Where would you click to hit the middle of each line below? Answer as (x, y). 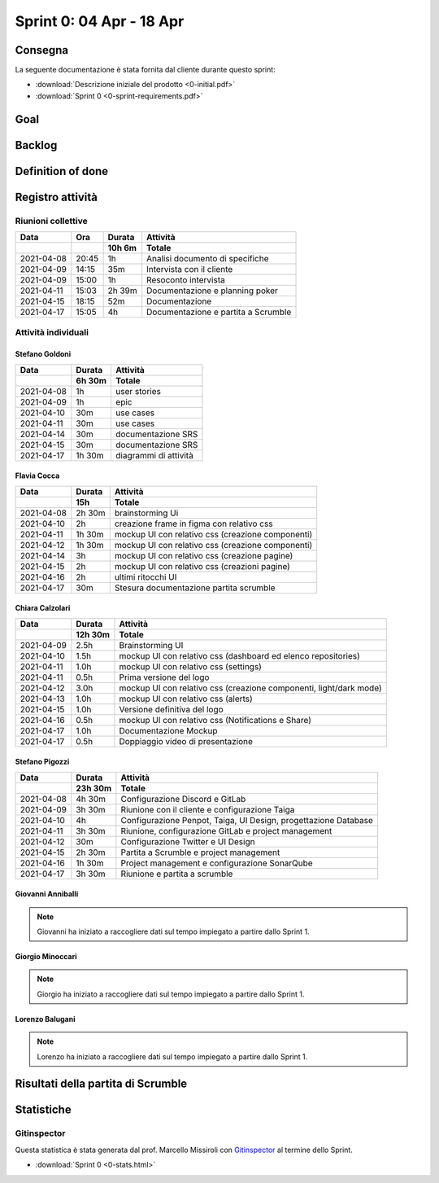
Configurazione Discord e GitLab (183, 799)
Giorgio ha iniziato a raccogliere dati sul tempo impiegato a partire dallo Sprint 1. (171, 994)
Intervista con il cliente (190, 269)
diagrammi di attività (154, 455)
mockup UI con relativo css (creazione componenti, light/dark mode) (250, 688)
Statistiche (43, 1110)
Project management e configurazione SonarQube (217, 863)
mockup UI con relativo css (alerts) (186, 699)
